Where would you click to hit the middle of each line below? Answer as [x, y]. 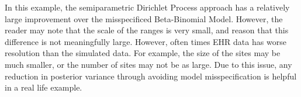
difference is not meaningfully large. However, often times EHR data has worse [146, 41]
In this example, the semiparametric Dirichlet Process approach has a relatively [147, 7]
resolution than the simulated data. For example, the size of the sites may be [143, 53]
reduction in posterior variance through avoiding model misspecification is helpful [151, 76]
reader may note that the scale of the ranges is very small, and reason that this [147, 30]
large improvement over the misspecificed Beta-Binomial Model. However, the [144, 18]
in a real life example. [44, 87]
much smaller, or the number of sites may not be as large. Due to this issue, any [148, 64]
